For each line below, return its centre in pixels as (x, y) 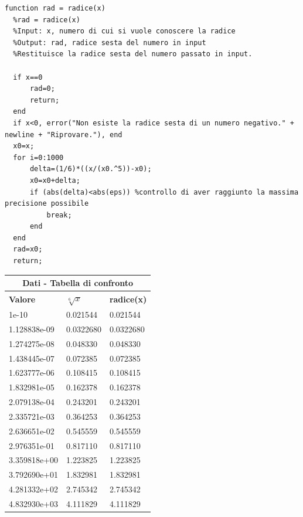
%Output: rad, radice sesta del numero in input (110, 42)
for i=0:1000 (38, 157)
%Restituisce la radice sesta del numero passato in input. (133, 54)
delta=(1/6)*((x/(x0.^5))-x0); (91, 169)
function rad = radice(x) (55, 8)
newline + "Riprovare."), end (64, 135)
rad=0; (42, 89)
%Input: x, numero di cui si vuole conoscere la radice (124, 31)
